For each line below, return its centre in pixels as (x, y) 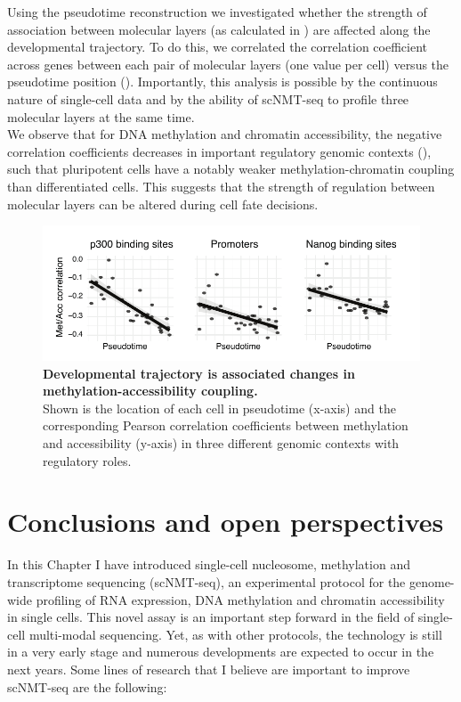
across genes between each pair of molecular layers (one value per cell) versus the (228, 64)
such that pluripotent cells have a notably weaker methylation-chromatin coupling (231, 169)
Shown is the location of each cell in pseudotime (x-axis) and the (219, 408)
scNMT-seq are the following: (87, 686)
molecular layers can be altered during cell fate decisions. (163, 204)
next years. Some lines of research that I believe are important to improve (209, 669)
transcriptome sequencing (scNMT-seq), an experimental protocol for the (206, 581)
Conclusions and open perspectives (226, 522)
